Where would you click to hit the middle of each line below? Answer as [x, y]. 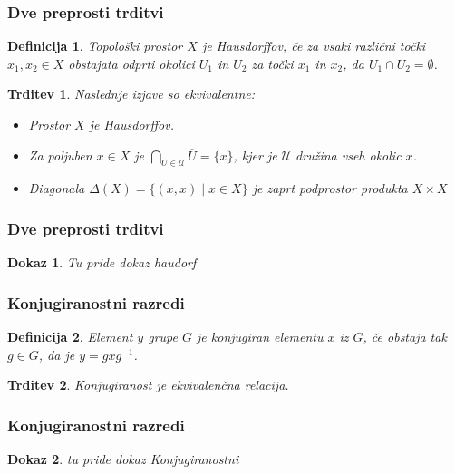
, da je [57, 354]
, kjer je [255, 155]
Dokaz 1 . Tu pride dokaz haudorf [102, 262]
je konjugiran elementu [260, 337]
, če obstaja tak [405, 337]
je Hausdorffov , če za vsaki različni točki [314, 46]
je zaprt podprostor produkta [330, 188]
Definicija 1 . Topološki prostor [95, 46]
